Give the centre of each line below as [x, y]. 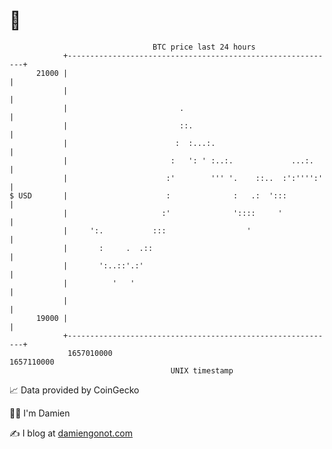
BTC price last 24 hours [204, 47]
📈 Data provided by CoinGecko [74, 390]
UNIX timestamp [202, 370]
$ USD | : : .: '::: [148, 195]
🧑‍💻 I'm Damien [40, 413]
